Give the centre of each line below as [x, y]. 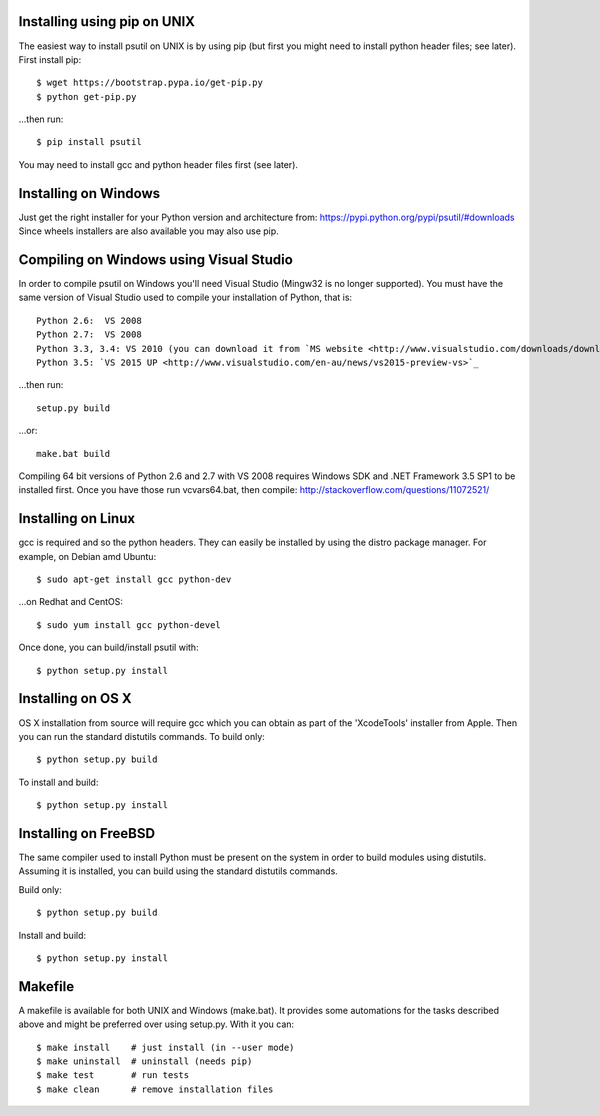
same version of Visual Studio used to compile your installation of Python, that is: [185, 297]
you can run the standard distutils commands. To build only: [141, 736]
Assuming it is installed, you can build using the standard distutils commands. [178, 871]
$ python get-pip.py [86, 96]
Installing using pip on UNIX [106, 21]
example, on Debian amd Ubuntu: [87, 556]
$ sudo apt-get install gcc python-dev [134, 579]
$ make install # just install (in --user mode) [165, 1047]
